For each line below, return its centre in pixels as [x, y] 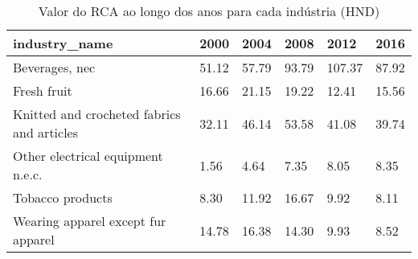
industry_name [63, 43]
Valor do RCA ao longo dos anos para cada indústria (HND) [209, 11]
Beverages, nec [54, 67]
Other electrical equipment [88, 156]
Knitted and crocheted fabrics [97, 114]
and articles [46, 132]
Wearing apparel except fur [90, 221]
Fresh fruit [43, 90]
